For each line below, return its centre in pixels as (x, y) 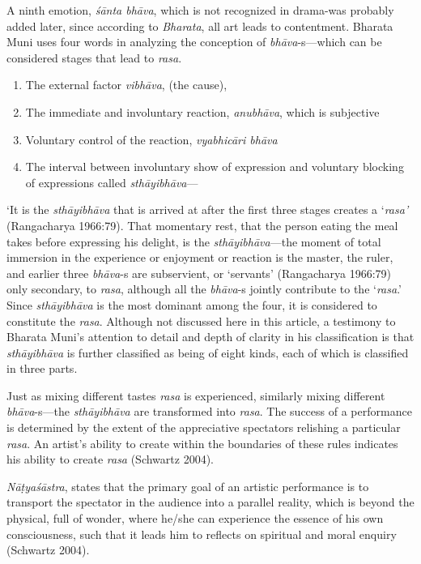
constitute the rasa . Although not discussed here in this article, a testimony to (201, 320)
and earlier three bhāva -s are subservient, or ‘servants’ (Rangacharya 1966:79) (199, 273)
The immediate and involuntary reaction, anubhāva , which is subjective (202, 111)
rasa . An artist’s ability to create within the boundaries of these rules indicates (202, 443)
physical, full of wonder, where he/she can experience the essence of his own (195, 518)
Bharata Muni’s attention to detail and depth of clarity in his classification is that (210, 337)
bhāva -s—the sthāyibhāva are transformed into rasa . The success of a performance (209, 411)
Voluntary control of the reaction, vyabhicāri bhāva (151, 139)
